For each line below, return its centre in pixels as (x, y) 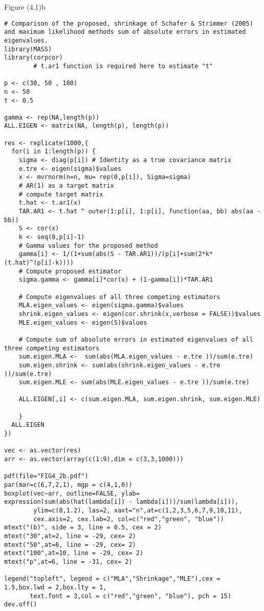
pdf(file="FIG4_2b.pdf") (46, 476)
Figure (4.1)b (25, 7)
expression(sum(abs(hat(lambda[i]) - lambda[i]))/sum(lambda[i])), (122, 502)
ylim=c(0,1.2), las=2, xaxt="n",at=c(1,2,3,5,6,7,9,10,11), (138, 510)
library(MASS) (28, 49)
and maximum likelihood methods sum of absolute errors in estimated (125, 32)
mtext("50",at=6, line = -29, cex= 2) (70, 545)
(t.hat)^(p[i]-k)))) (39, 262)
